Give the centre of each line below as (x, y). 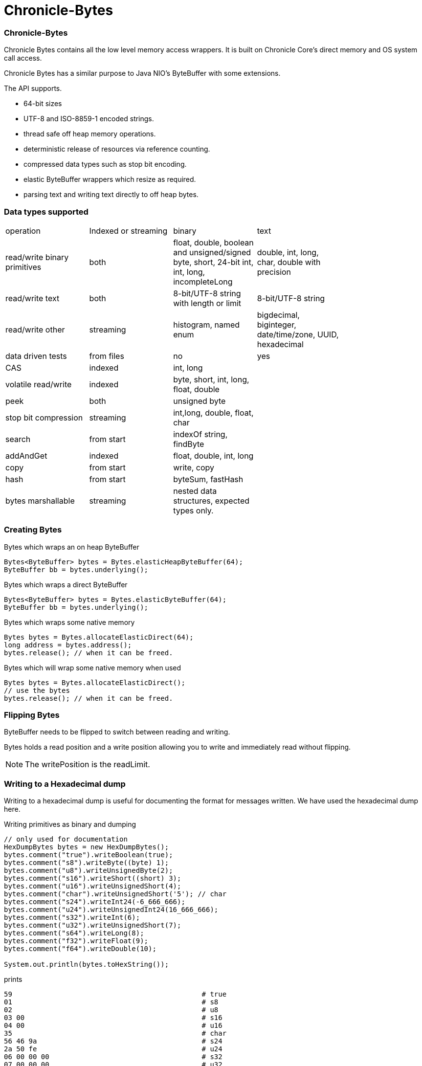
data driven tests (36, 356)
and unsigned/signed (212, 252)
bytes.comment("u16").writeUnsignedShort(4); (93, 886)
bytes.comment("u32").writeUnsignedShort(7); (93, 925)
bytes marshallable (40, 500)
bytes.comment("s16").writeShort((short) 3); (93, 878)
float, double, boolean (213, 242)
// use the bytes (37, 690)
